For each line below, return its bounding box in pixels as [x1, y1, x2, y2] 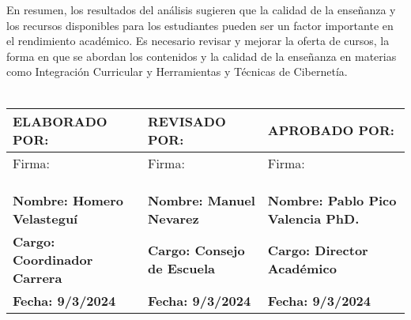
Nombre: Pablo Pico [267, 190, 397, 209]
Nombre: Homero [13, 190, 124, 209]
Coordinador [13, 250, 93, 269]
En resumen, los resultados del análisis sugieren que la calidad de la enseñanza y [6, 2, 396, 17]
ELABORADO [13, 111, 107, 130]
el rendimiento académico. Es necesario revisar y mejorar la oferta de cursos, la [6, 32, 390, 49]
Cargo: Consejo [147, 241, 245, 260]
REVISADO [147, 111, 226, 130]
